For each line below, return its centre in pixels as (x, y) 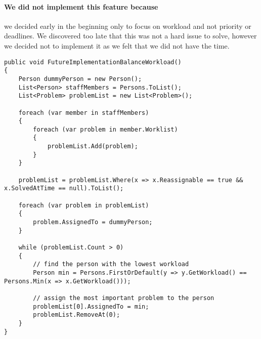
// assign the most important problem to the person (124, 298)
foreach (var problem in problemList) (84, 205)
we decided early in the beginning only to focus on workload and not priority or (128, 26)
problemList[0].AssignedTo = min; (91, 306)
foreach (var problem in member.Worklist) (105, 129)
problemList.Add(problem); (93, 146)
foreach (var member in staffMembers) (84, 113)
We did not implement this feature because (81, 6)
